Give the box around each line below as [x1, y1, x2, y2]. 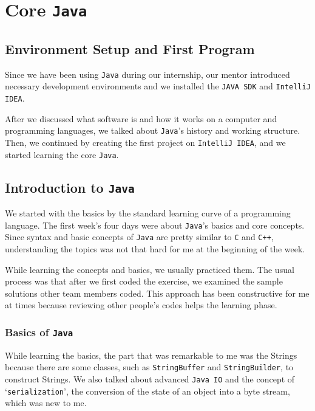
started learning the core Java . [5, 148, 119, 161]
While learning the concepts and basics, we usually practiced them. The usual [5, 263, 294, 275]
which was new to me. [5, 396, 87, 409]
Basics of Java [5, 324, 73, 339]
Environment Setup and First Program [5, 39, 255, 58]
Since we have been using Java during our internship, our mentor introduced [5, 67, 290, 80]
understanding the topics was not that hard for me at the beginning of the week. [5, 242, 305, 255]
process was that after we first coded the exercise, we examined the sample [5, 275, 283, 288]
